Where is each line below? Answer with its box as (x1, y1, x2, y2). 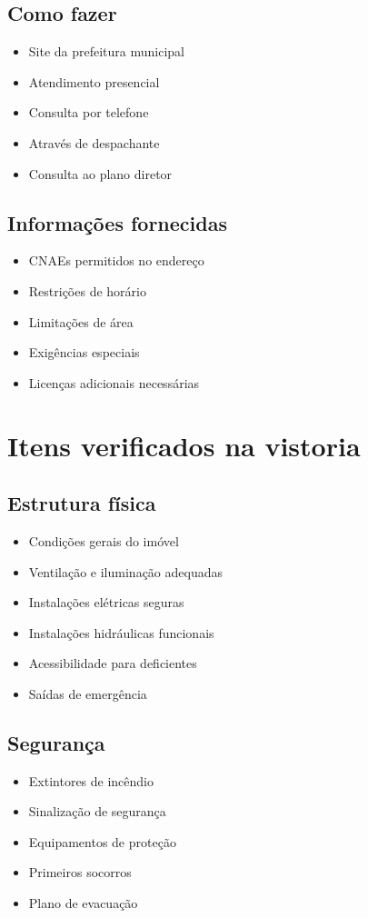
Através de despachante (28, 133, 160, 152)
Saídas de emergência (28, 684, 147, 703)
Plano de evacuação (28, 893, 138, 913)
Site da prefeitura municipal (28, 42, 185, 61)
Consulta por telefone (28, 103, 149, 122)
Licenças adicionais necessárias (28, 373, 200, 392)
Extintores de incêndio (28, 771, 154, 790)
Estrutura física (7, 489, 156, 517)
